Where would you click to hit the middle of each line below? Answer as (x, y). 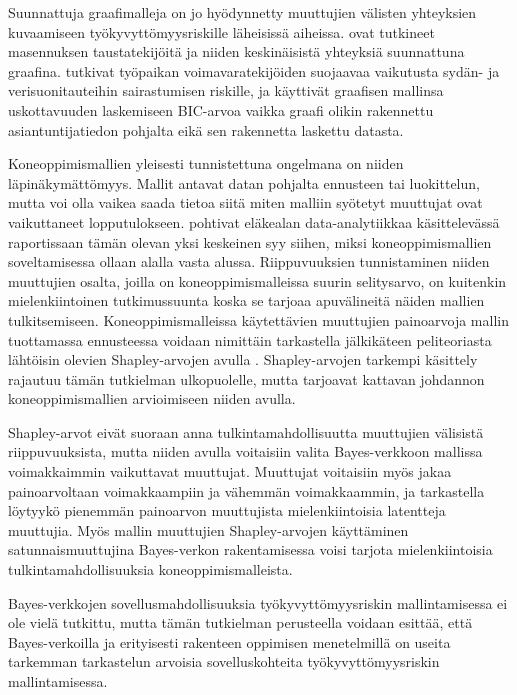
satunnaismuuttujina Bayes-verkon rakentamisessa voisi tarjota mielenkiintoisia (250, 549)
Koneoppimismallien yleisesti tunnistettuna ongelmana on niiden (206, 163)
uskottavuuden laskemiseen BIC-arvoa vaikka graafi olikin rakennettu (221, 109)
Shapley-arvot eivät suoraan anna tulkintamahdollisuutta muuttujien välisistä (246, 431)
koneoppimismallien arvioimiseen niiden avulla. (152, 398)
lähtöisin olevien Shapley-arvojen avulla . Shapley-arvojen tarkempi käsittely (243, 359)
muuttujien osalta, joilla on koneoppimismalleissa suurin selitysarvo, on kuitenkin (257, 280)
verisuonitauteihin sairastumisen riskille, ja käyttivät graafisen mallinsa (226, 90)
